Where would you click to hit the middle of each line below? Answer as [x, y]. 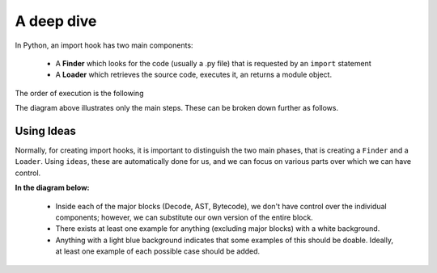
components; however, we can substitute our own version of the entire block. [184, 217]
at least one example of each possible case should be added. [158, 251]
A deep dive [56, 21]
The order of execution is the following [79, 93]
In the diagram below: [52, 188]
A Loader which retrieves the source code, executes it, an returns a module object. [193, 75]
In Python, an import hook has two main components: [104, 45]
